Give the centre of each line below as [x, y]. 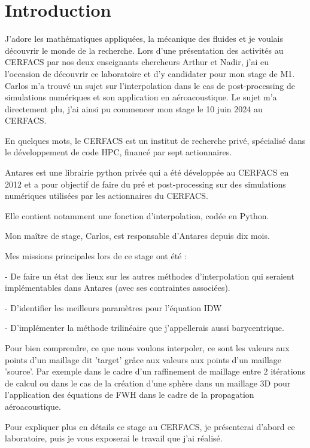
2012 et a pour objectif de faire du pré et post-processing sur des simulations [145, 184]
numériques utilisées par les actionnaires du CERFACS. [107, 196]
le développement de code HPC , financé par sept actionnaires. [118, 152]
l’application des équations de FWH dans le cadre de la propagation [130, 395]
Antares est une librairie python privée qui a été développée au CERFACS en [147, 172]
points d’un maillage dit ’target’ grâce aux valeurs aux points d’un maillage [143, 359]
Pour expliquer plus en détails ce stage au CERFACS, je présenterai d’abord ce [150, 426]
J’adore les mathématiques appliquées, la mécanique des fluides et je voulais [144, 39]
